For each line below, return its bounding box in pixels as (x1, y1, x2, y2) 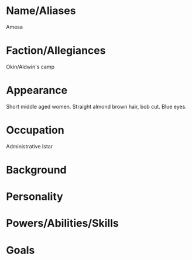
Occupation (6, 124, 64, 137)
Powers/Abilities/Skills (6, 217, 119, 230)
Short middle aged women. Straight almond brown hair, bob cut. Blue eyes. (6, 103, 187, 110)
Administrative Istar (6, 143, 53, 150)
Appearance (6, 84, 68, 97)
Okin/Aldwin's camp (6, 63, 54, 70)
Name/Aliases (6, 4, 76, 18)
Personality (6, 190, 63, 203)
